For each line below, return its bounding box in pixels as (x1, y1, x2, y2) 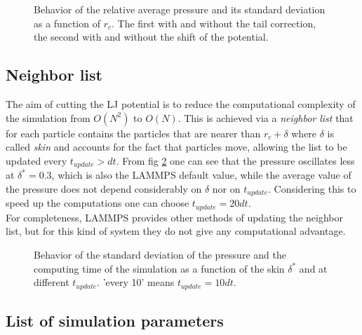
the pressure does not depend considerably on (6, 181, 202, 196)
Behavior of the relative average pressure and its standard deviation (34, 2, 326, 16)
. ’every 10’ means (97, 275, 175, 289)
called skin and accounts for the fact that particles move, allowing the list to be (6, 139, 347, 154)
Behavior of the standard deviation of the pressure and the (34, 247, 286, 261)
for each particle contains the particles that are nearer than (6, 125, 261, 140)
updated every (6, 153, 67, 167)
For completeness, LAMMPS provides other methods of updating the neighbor (6, 210, 343, 224)
